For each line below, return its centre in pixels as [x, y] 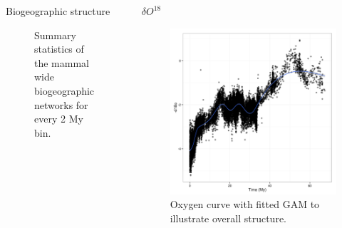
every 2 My [59, 119]
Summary [55, 35]
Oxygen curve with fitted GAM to [245, 204]
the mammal [62, 62]
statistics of [59, 49]
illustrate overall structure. [228, 218]
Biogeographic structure [58, 11]
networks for [61, 104]
